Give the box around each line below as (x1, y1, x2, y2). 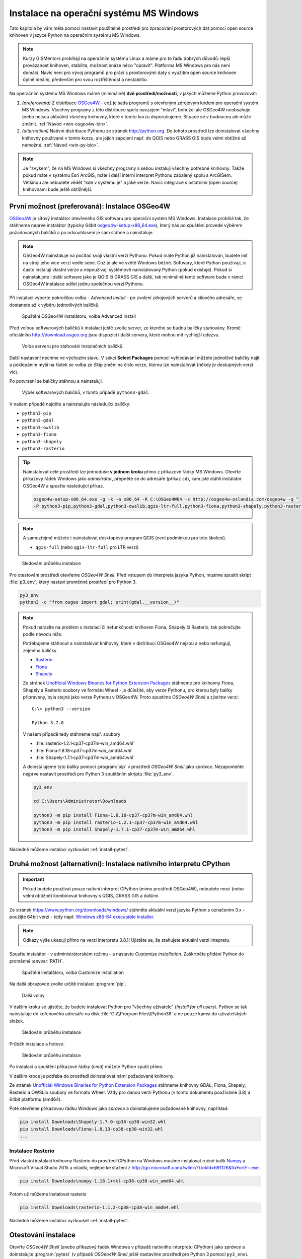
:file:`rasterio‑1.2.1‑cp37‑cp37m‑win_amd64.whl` (35, 740, 135, 746)
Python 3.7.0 (32, 720, 64, 726)
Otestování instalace (9, 1231, 75, 1239)
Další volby (22, 992, 45, 998)
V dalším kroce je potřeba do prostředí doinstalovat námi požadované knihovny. (9, 1073, 175, 1079)
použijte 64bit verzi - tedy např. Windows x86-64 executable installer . (9, 914, 155, 920)
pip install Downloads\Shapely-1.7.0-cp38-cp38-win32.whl (20, 1119, 166, 1125)
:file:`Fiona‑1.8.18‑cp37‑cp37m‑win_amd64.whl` (35, 747, 133, 753)
